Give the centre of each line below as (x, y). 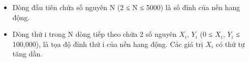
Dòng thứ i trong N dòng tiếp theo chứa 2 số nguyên (95, 34)
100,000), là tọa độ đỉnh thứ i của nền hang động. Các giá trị (108, 44)
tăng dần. (27, 54)
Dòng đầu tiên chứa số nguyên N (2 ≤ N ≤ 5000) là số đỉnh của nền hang (126, 7)
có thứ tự (230, 44)
